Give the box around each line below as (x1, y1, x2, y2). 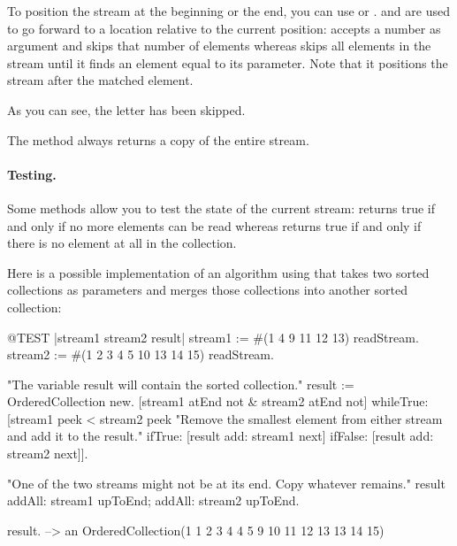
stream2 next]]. (7, 444, 88, 463)
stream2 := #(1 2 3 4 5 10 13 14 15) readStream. (7, 345, 274, 364)
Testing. (7, 165, 57, 183)
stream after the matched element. (7, 71, 194, 89)
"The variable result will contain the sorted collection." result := (7, 374, 354, 393)
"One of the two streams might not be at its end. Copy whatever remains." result (7, 473, 446, 492)
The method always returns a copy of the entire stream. (7, 130, 309, 149)
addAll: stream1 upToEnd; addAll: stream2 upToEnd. (7, 491, 300, 510)
